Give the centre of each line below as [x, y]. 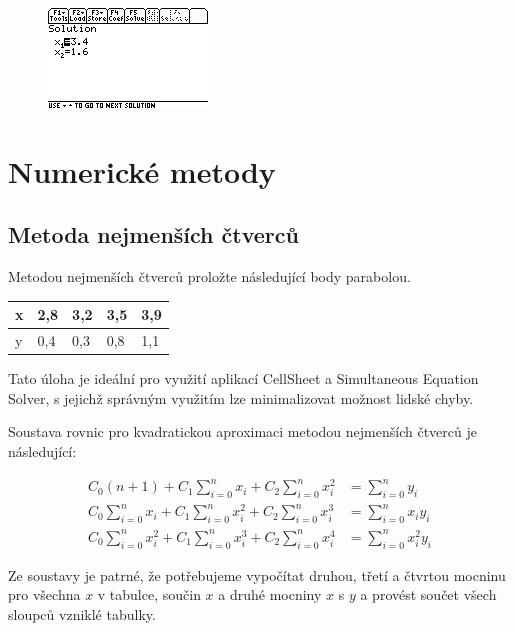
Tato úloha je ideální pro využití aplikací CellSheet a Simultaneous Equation [243, 378]
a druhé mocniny [270, 594]
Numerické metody [142, 170]
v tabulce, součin [149, 594]
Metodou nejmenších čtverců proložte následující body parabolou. [209, 276]
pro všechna [44, 594]
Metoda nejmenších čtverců [153, 234]
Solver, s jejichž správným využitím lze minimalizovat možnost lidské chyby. [241, 397]
